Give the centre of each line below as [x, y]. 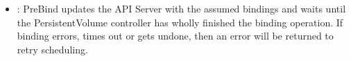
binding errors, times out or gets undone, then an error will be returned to [175, 36]
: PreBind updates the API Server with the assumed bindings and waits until [181, 8]
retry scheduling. [52, 49]
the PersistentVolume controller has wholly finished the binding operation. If [180, 22]
